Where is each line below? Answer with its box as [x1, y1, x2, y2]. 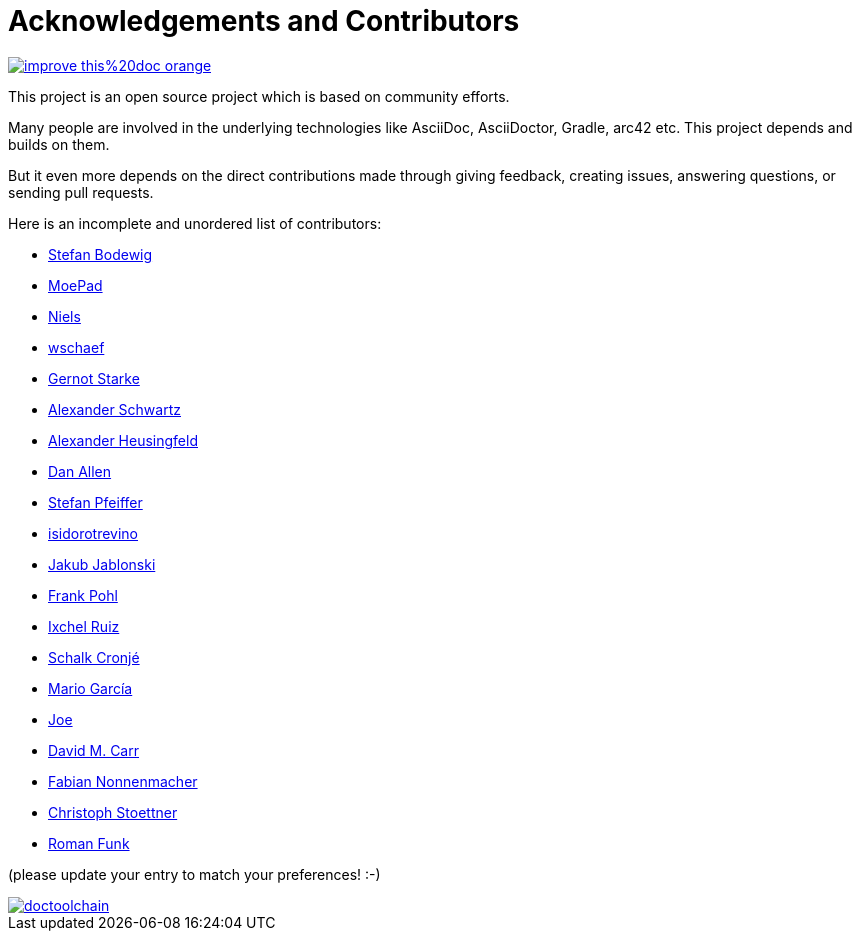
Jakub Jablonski [48, 555, 156, 573]
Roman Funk [48, 834, 130, 852]
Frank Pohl [48, 586, 118, 604]
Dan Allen [48, 462, 112, 480]
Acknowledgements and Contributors [8, 4, 520, 38]
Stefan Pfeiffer [48, 493, 143, 511]
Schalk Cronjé [48, 648, 140, 666]
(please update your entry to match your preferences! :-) [8, 865, 381, 883]
